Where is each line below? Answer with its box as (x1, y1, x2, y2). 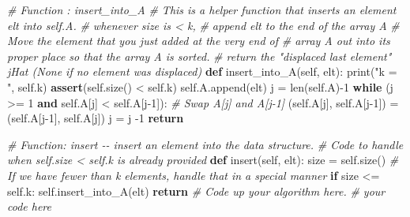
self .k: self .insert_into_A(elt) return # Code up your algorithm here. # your (7, 182, 386, 199)
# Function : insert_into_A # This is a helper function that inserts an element (7, 2, 397, 17)
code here (7, 198, 51, 215)
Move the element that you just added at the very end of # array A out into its (7, 32, 390, 49)
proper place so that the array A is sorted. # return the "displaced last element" (7, 47, 392, 64)
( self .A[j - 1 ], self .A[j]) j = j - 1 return (7, 110, 184, 126)
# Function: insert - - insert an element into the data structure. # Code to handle (7, 136, 404, 152)
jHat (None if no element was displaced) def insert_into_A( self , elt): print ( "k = (7, 63, 397, 80)
